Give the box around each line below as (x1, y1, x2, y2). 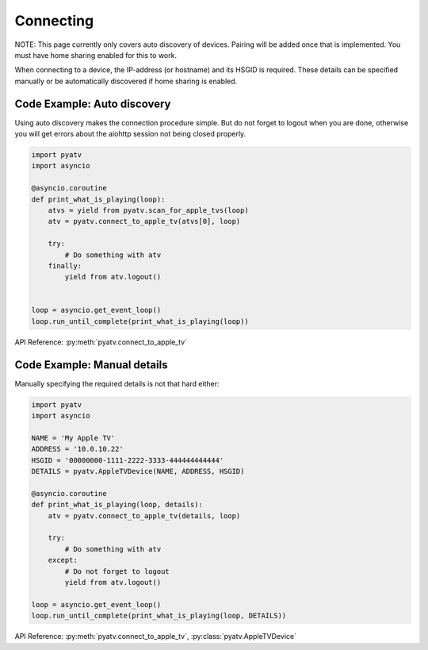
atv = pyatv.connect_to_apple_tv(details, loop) (48, 511, 241, 520)
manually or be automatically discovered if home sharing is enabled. (14, 76, 238, 86)
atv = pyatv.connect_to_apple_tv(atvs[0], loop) (48, 217, 241, 226)
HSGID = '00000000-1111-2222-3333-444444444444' (31, 456, 224, 464)
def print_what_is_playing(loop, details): (31, 500, 204, 510)
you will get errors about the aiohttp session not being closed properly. (14, 129, 246, 139)
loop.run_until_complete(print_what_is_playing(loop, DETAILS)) (31, 611, 287, 621)
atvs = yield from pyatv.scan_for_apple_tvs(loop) (48, 206, 249, 214)
